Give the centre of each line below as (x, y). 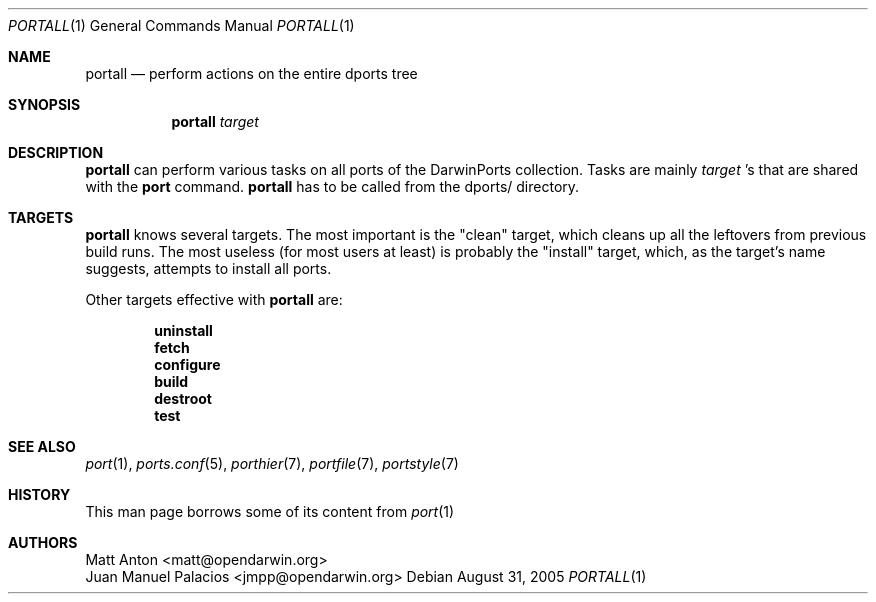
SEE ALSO (42, 446)
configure (187, 364)
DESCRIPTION (56, 152)
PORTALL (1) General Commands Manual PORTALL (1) (181, 25)
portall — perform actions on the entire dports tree (251, 73)
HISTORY (39, 494)
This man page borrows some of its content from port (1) (270, 511)
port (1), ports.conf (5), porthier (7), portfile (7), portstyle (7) (272, 463)
